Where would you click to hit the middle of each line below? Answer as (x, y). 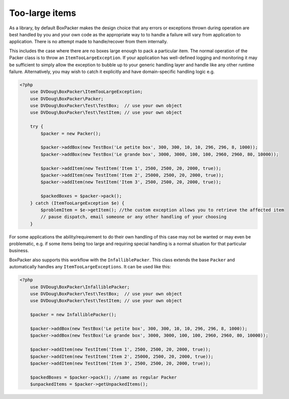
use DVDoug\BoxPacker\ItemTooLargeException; (86, 92)
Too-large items (43, 13)
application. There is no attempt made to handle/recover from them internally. (89, 42)
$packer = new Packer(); (71, 133)
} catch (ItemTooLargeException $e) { (77, 203)
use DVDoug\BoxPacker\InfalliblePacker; (80, 287)
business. (19, 250)
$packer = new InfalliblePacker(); (73, 315)
